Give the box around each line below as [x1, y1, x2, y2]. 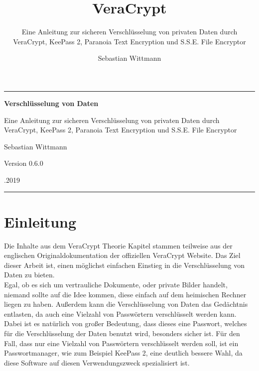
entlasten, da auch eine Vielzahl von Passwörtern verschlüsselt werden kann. [4, 308, 237, 319]
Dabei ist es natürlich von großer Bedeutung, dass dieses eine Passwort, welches [4, 318, 247, 329]
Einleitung [4, 211, 77, 232]
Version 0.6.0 [4, 158, 43, 168]
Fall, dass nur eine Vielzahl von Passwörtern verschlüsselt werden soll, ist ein [4, 338, 239, 348]
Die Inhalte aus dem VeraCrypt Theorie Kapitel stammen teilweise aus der [4, 240, 233, 250]
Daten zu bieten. [4, 269, 55, 280]
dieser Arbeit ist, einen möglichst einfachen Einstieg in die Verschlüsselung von [4, 259, 245, 270]
